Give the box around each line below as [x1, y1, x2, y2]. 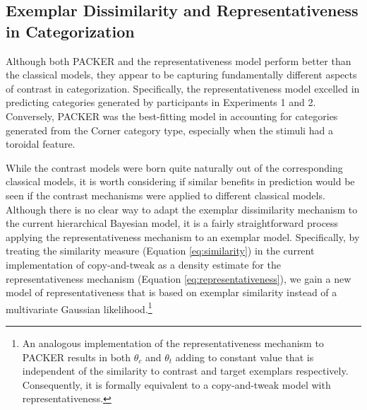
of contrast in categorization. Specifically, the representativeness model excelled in [6, 81, 360, 95]
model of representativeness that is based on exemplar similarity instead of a [6, 285, 337, 300]
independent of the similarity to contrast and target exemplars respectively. [22, 363, 349, 378]
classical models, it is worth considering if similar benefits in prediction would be [6, 174, 355, 189]
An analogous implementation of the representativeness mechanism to [22, 335, 324, 350]
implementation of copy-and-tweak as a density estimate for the [6, 257, 281, 271]
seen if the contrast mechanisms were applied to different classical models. [6, 187, 325, 202]
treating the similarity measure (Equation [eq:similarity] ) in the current [6, 243, 315, 258]
